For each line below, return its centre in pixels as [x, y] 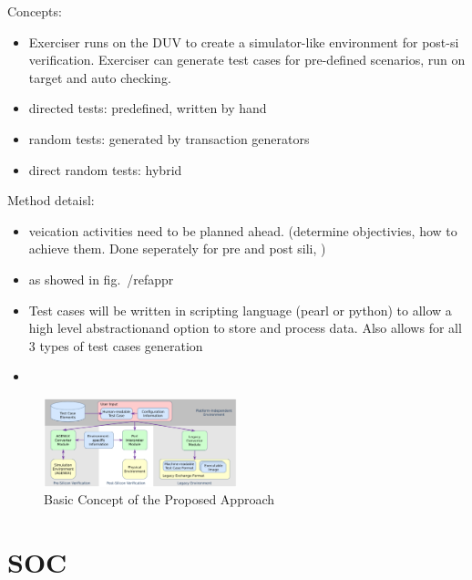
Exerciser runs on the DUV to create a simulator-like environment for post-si [244, 41]
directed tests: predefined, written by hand [148, 108]
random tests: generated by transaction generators [169, 138]
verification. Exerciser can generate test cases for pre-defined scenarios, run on [247, 60]
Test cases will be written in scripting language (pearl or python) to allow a [240, 310]
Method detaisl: [51, 200]
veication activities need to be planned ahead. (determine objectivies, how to [243, 230]
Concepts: [35, 11]
